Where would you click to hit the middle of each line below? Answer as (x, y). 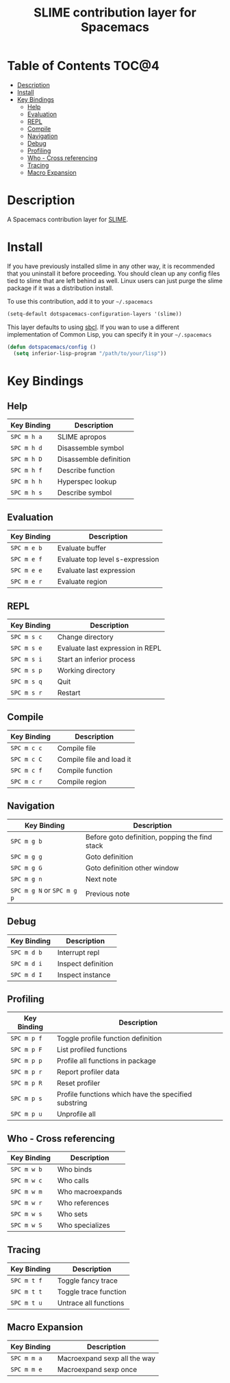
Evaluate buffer (82, 548)
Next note (101, 879)
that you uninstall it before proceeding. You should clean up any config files (114, 273)
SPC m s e (26, 648)
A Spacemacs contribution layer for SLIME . (68, 219)
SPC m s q (26, 682)
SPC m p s (26, 1099)
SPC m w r (26, 1203)
